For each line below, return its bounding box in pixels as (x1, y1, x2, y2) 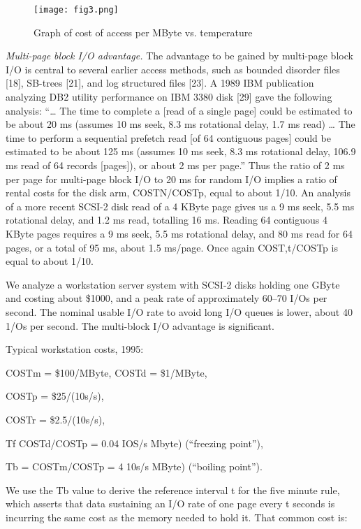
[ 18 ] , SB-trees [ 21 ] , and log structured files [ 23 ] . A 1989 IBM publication (6, 75, 314, 90)
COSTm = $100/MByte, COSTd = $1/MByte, (6, 365, 207, 379)
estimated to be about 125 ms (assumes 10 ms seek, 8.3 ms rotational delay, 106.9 (6, 144, 356, 159)
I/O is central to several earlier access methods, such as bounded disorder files (6, 61, 340, 76)
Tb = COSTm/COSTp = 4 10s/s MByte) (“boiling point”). (6, 459, 263, 474)
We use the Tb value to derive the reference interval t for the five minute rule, (6, 482, 340, 497)
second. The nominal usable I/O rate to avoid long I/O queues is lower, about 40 (6, 304, 353, 319)
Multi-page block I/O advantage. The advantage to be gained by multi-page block (6, 48, 353, 63)
